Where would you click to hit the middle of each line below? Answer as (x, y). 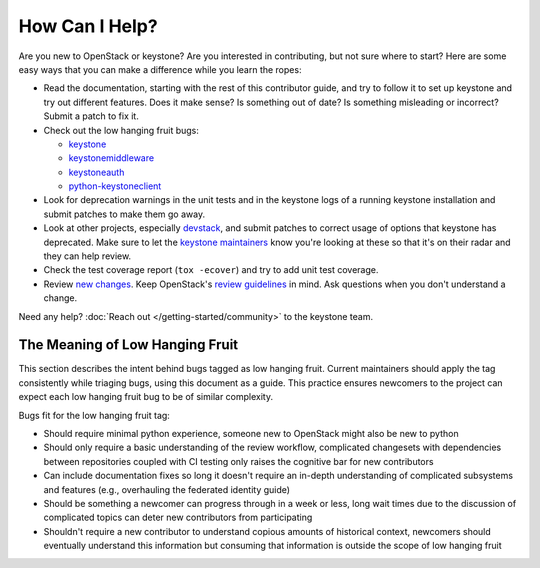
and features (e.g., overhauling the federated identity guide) (166, 489)
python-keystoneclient (115, 186)
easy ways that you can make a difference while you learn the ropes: (160, 69)
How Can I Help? (88, 26)
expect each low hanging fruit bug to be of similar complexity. (146, 397)
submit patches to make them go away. (124, 214)
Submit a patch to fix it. (91, 116)
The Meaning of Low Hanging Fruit (128, 345)
